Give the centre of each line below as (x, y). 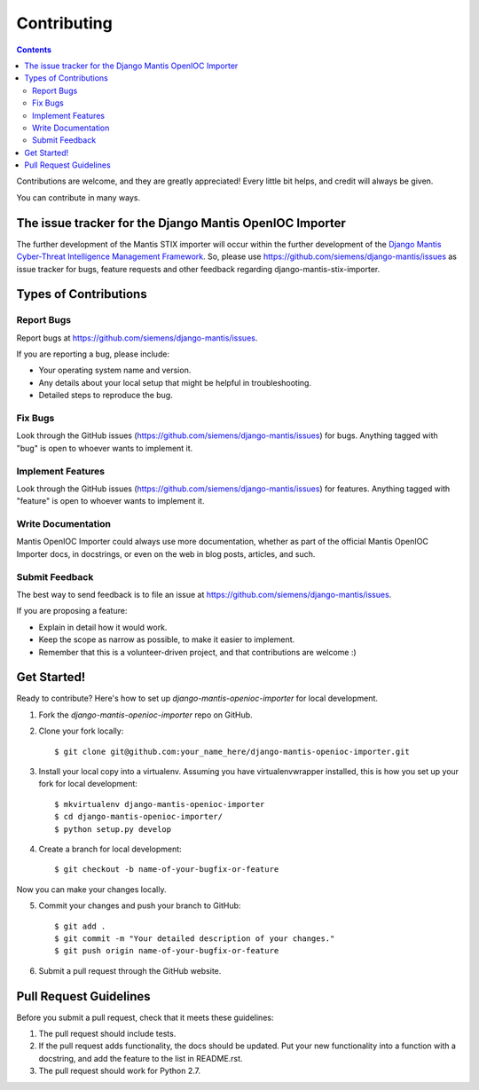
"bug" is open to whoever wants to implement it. (105, 448)
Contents (34, 50)
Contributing (64, 23)
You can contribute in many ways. (79, 197)
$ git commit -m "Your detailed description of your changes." (195, 938)
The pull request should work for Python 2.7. (120, 1071)
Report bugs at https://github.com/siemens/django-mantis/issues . (137, 338)
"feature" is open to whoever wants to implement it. (110, 501)
